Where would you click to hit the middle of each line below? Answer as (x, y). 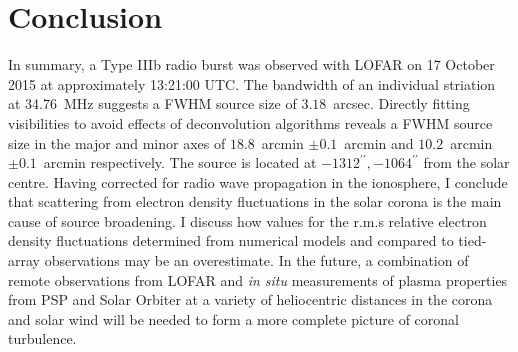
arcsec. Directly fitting (401, 103)
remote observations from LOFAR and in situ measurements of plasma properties (258, 279)
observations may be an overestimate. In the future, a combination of (256, 260)
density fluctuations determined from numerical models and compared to (231, 240)
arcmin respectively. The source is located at (180, 162)
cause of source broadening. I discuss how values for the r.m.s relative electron (247, 220)
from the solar (466, 162)
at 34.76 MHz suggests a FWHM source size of (152, 103)
